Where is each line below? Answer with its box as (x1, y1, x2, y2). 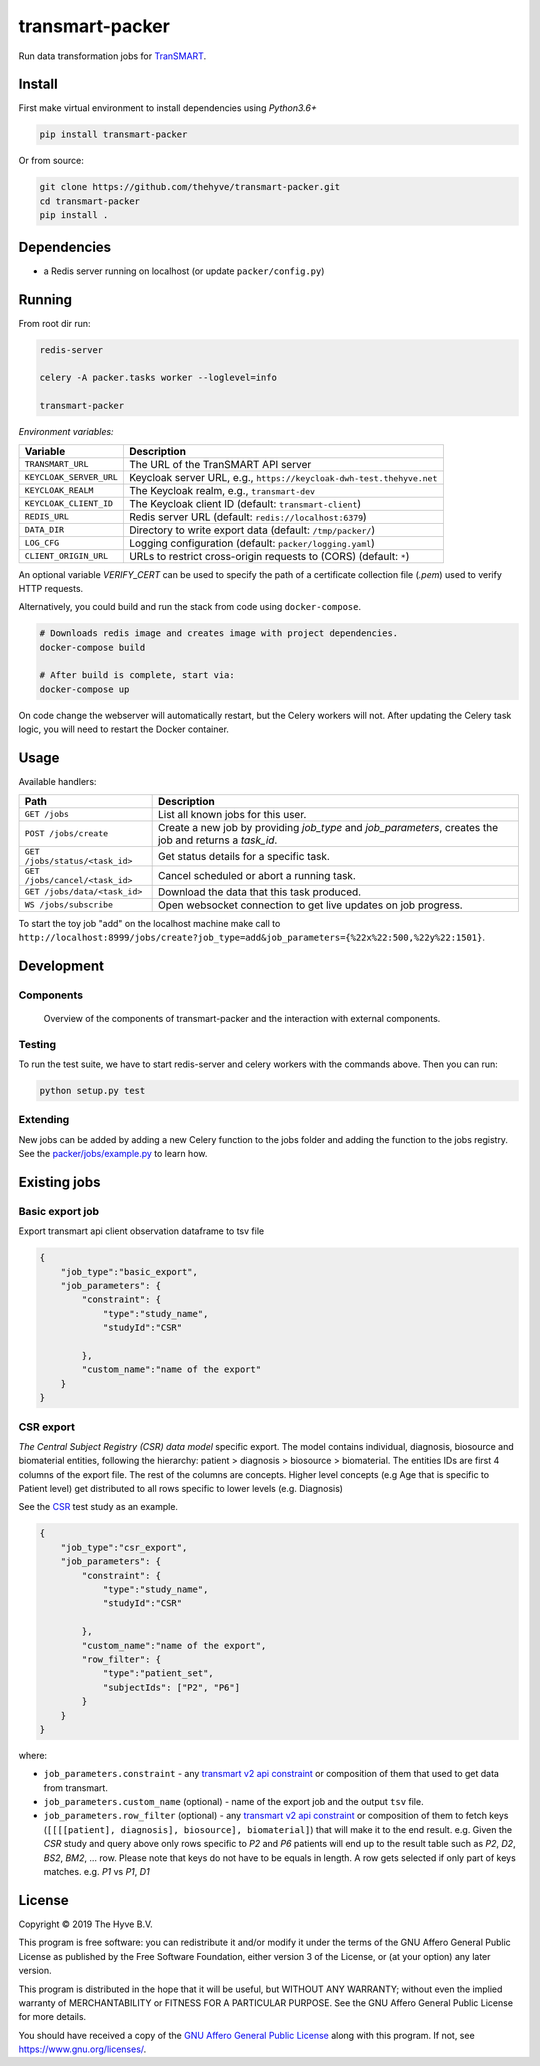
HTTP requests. (18, 582, 84, 594)
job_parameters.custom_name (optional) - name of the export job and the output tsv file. (43, 1796, 424, 1808)
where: (18, 1749, 48, 1761)
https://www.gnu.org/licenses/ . (18, 2043, 147, 2055)
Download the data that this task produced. (157, 885, 362, 899)
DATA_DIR (24, 525, 65, 535)
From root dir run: (18, 317, 91, 329)
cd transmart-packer (39, 195, 140, 207)
